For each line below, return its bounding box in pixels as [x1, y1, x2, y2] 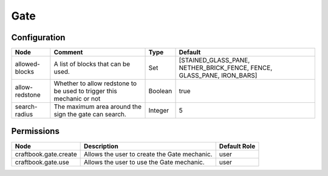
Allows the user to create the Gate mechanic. [83, 150, 213, 158]
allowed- [15, 60, 41, 68]
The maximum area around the [53, 102, 142, 111]
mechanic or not [53, 94, 101, 103]
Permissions [11, 126, 60, 136]
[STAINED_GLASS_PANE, [179, 56, 250, 65]
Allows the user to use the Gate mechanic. [83, 158, 205, 166]
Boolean [148, 87, 173, 96]
